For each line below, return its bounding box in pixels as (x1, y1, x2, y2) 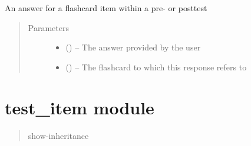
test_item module (5, 95, 154, 119)
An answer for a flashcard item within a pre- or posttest (5, 2, 207, 13)
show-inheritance (28, 129, 89, 141)
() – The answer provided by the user (65, 41, 201, 53)
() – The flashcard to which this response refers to (65, 60, 247, 73)
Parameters (28, 21, 69, 33)
